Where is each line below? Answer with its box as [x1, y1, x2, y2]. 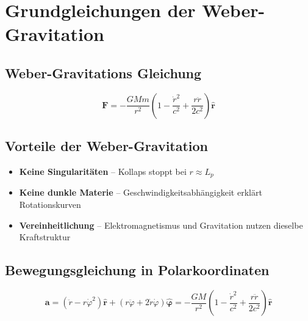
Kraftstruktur [19, 231, 71, 243]
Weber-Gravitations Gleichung [5, 63, 202, 82]
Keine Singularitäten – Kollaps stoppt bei [19, 164, 187, 177]
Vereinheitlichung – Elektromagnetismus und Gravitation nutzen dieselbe [19, 218, 303, 231]
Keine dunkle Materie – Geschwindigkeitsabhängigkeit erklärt [19, 186, 262, 199]
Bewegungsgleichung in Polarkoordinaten [5, 260, 270, 279]
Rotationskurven [19, 198, 81, 211]
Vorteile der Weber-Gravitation [5, 136, 209, 155]
